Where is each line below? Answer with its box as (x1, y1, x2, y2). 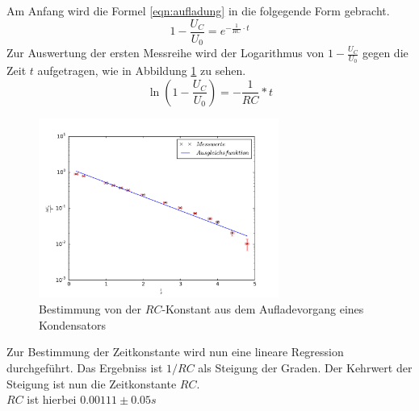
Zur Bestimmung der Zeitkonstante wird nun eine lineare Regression (6, 343, 344, 360)
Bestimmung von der (39, 301, 142, 318)
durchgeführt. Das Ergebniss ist (6, 359, 163, 376)
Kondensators (39, 316, 107, 333)
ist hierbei (27, 391, 77, 408)
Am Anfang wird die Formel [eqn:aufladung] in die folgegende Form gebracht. (6, 2, 390, 19)
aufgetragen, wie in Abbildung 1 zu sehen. (37, 62, 246, 79)
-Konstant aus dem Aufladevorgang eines (161, 301, 364, 318)
